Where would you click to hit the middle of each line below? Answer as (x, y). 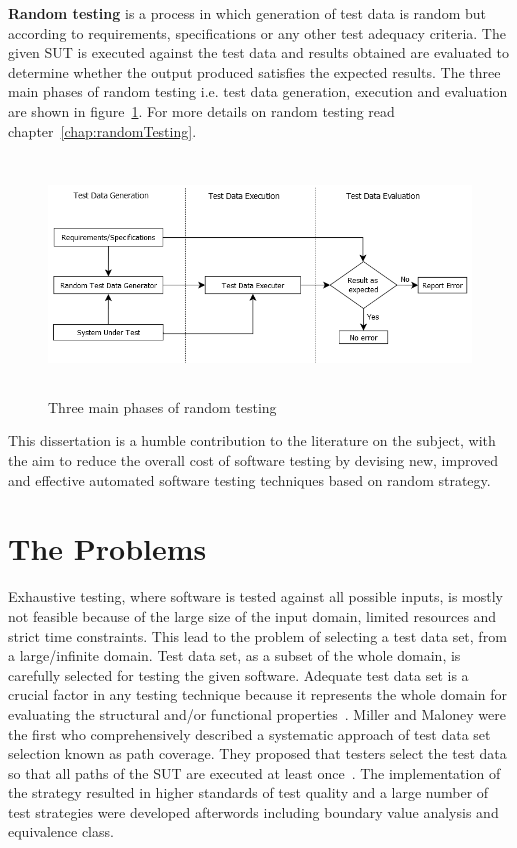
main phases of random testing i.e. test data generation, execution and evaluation (258, 91)
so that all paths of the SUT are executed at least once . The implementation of (254, 772)
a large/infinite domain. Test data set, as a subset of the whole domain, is (234, 655)
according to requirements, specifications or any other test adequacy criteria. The (257, 32)
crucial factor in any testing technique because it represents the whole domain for (258, 694)
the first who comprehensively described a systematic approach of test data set (249, 733)
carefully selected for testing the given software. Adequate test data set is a (238, 674)
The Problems (107, 548)
